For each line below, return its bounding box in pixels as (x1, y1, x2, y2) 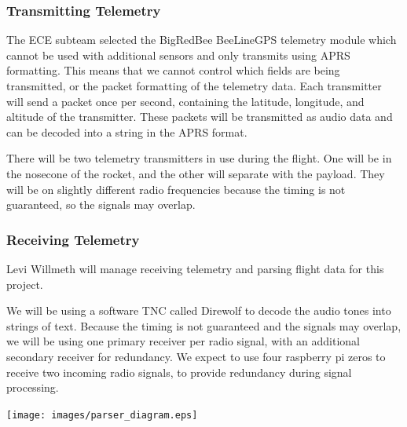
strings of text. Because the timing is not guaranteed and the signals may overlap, (6, 317, 401, 334)
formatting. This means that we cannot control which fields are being (6, 62, 340, 78)
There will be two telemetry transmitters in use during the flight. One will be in (6, 150, 392, 166)
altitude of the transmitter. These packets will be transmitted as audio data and (6, 108, 393, 125)
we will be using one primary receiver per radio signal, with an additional (6, 333, 360, 349)
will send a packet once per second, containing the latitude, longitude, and (6, 93, 365, 109)
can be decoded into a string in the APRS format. (6, 123, 247, 140)
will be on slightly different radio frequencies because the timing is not (6, 181, 346, 197)
